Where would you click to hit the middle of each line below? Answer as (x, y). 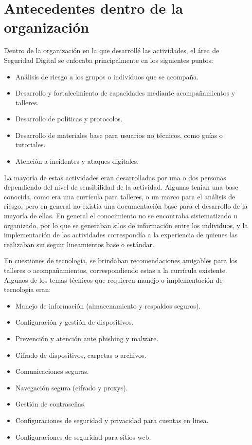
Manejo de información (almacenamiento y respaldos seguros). (108, 305)
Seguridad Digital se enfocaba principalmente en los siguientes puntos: (109, 60)
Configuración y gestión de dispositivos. (74, 322)
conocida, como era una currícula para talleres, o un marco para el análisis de (120, 196)
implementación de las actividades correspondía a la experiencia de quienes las (121, 235)
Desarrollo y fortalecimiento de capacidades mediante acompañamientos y (125, 93)
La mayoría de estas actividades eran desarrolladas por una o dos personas (115, 177)
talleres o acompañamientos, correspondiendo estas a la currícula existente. (116, 270)
